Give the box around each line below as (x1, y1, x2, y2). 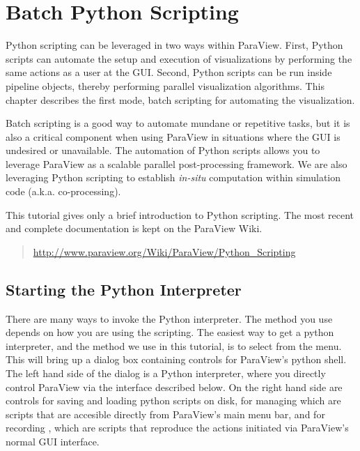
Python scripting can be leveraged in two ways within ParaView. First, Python (6, 38, 343, 52)
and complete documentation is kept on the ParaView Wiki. (6, 221, 263, 236)
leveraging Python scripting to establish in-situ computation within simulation (6, 170, 341, 185)
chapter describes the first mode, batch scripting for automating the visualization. (6, 92, 355, 107)
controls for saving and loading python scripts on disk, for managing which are (6, 393, 341, 408)
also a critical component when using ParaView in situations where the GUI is (6, 129, 341, 144)
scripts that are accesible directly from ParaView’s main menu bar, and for (6, 406, 325, 421)
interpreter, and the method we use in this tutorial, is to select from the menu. (6, 338, 342, 353)
